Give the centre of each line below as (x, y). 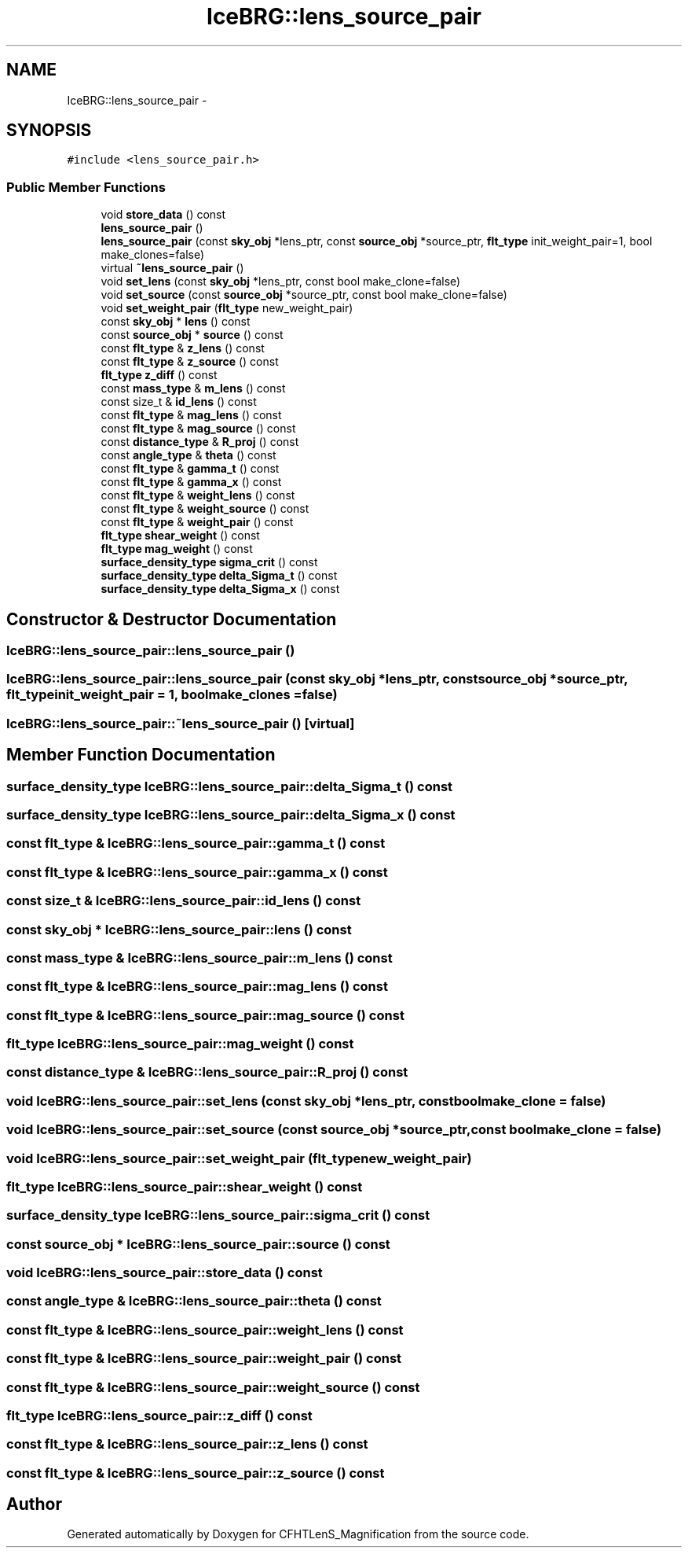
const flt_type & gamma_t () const (190, 469)
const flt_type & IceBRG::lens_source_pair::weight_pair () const (204, 1359)
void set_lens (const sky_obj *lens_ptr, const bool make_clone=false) (281, 282)
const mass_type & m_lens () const (193, 388)
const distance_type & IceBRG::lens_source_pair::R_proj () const (207, 1072)
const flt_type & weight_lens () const (198, 495)
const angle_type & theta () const (188, 455)
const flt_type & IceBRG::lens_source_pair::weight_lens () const (205, 1329)
